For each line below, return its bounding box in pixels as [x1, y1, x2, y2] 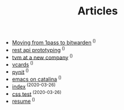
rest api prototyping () [11, 45, 65, 53]
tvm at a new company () [11, 53, 73, 61]
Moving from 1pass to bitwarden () [11, 38, 96, 46]
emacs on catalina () [11, 75, 62, 83]
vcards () [11, 60, 34, 68]
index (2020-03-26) [11, 82, 56, 90]
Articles [77, 4, 118, 18]
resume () [11, 97, 35, 105]
